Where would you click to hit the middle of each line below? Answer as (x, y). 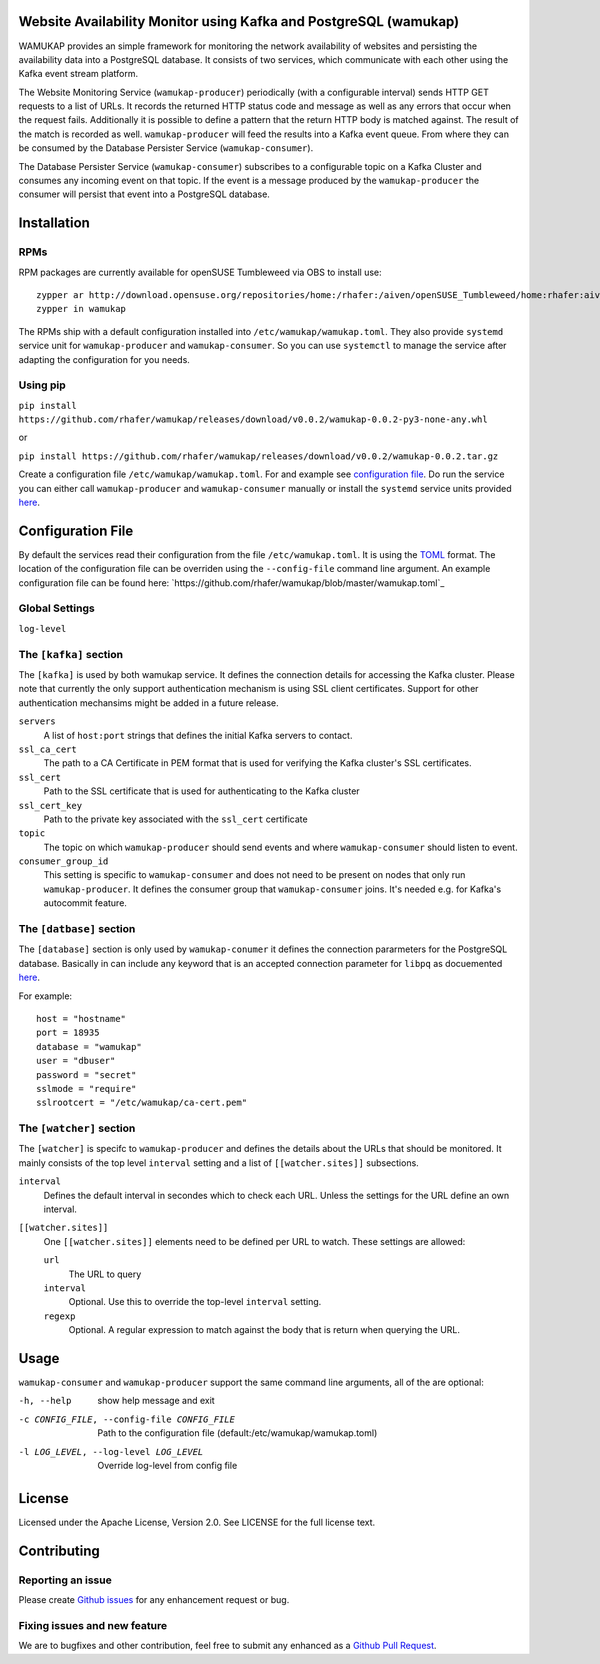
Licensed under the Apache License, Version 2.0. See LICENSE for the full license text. (197, 1522)
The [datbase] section (77, 928)
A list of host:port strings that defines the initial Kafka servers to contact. (198, 735)
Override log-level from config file (167, 1465)
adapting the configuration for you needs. (104, 359)
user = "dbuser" (76, 1061)
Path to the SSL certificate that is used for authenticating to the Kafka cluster (201, 791)
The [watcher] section (77, 1128)
